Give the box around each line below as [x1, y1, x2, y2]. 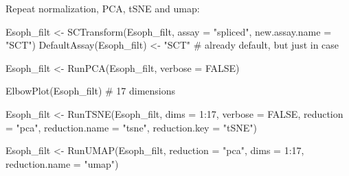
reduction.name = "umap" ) [5, 156, 119, 171]
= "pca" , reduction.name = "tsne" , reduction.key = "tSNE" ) [5, 120, 257, 134]
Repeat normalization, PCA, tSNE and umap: [5, 1, 200, 15]
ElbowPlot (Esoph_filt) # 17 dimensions [5, 84, 176, 98]
